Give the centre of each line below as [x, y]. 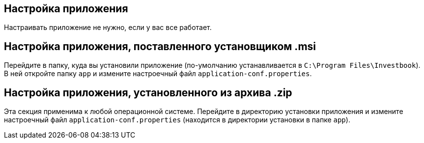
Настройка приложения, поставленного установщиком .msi [160, 46]
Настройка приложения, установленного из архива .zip [148, 92]
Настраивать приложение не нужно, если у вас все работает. [108, 28]
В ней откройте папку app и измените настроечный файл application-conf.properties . [158, 74]
